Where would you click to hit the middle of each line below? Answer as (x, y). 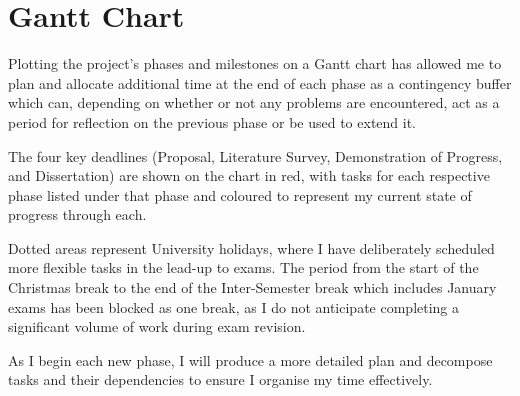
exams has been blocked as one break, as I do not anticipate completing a (234, 306)
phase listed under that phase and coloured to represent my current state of (240, 194)
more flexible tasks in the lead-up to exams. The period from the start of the (243, 267)
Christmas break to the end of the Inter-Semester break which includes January (252, 287)
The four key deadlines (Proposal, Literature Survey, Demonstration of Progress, (255, 155)
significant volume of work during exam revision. (157, 326)
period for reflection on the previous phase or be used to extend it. (212, 121)
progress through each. (77, 214)
